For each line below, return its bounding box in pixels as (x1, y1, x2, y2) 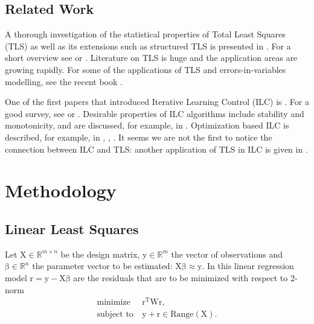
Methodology (5, 178, 117, 203)
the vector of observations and (171, 247, 283, 260)
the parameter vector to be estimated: (32, 259, 173, 272)
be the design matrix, (60, 247, 140, 260)
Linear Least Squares (5, 219, 139, 238)
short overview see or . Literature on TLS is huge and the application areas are (5, 51, 298, 64)
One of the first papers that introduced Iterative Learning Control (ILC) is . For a (5, 95, 309, 108)
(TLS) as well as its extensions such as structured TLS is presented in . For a (5, 39, 291, 52)
